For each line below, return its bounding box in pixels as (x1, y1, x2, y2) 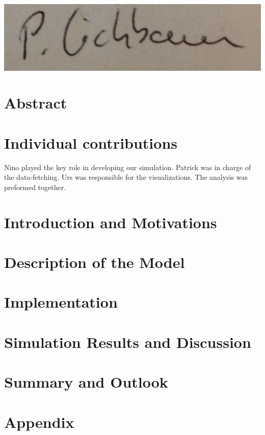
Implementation (4, 291, 118, 312)
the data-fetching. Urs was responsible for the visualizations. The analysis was (4, 172, 248, 182)
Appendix (4, 411, 74, 432)
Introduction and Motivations (4, 211, 217, 232)
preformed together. (4, 181, 66, 192)
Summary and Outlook (4, 371, 168, 392)
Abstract (4, 92, 67, 113)
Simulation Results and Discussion (4, 331, 251, 352)
